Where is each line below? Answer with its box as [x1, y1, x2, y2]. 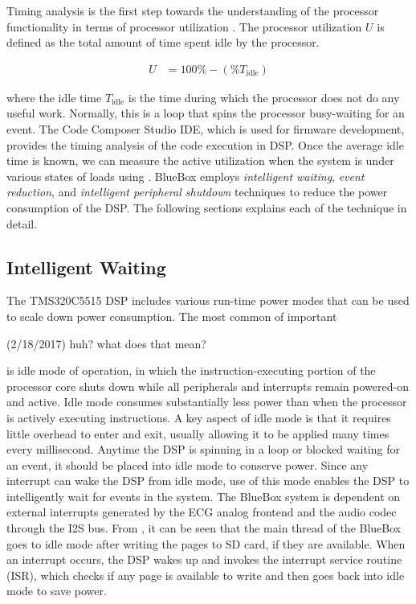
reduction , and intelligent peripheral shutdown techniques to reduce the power [6, 183, 388, 200]
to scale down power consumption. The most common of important [6, 307, 337, 324]
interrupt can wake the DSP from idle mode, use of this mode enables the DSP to [6, 472, 410, 489]
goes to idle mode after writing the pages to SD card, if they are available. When [6, 535, 406, 552]
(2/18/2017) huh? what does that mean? [6, 335, 206, 351]
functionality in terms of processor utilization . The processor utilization [6, 18, 362, 35]
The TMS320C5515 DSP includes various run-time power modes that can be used [6, 292, 410, 309]
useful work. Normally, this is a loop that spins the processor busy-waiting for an [6, 105, 405, 121]
